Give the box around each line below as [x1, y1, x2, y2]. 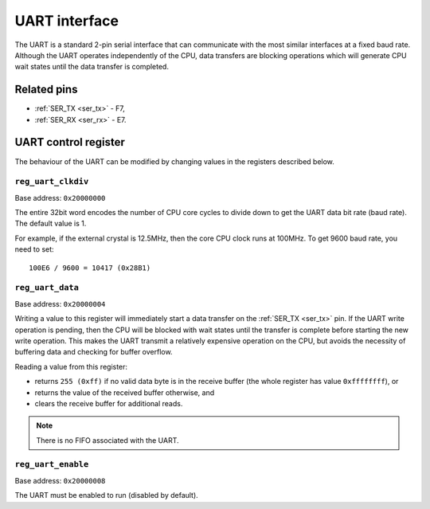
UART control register [14, 135, 125, 149]
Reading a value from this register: [14, 362, 127, 371]
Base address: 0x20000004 [14, 299, 106, 308]
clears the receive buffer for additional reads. [34, 398, 183, 408]
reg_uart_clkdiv [14, 176, 89, 187]
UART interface [14, 12, 119, 29]
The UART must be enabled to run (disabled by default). [14, 491, 198, 500]
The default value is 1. [14, 219, 87, 229]
